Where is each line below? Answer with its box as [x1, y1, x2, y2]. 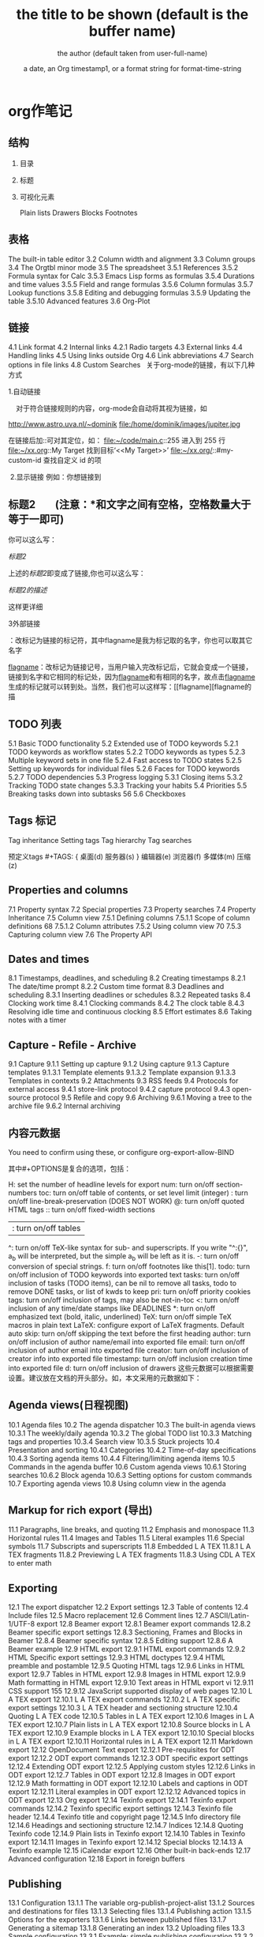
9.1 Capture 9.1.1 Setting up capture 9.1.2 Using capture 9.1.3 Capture [8, 1059, 230, 1069]
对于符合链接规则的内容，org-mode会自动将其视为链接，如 [15, 404, 207, 413]
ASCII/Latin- [210, 1611, 250, 1620]
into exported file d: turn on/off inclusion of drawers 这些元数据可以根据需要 [8, 1363, 255, 1372]
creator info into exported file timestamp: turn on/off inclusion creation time [8, 1353, 253, 1363]
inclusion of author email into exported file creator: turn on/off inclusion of [8, 1345, 249, 1355]
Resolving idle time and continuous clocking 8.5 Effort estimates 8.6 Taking [8, 1007, 252, 1017]
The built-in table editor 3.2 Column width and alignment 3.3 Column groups [8, 254, 256, 264]
